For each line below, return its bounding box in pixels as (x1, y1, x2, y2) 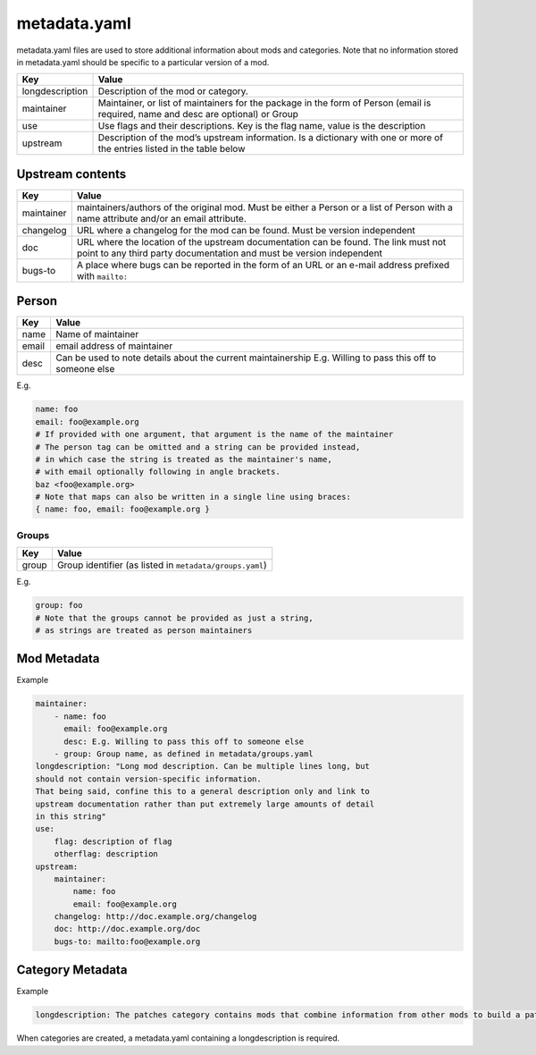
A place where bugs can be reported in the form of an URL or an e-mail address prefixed (76, 258, 450, 271)
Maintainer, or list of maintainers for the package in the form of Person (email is (97, 97, 431, 109)
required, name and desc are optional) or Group (97, 108, 299, 121)
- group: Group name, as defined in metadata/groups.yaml (54, 749, 314, 759)
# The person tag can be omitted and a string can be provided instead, (35, 442, 361, 452)
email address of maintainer (54, 340, 173, 352)
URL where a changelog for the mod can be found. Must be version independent (76, 224, 415, 236)
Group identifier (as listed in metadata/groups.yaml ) (56, 559, 267, 571)
